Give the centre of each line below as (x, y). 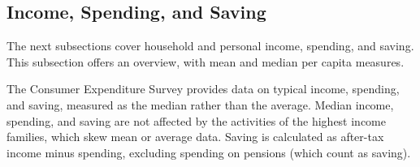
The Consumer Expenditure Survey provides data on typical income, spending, (203, 89)
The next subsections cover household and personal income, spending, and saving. (210, 46)
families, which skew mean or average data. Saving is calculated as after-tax (195, 137)
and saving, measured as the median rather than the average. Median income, (200, 104)
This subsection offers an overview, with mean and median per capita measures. (206, 61)
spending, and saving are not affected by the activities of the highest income (196, 120)
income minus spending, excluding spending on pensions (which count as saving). (209, 152)
